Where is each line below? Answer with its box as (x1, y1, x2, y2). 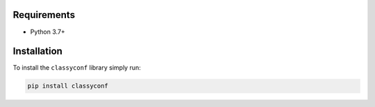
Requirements (12, 9, 76, 21)
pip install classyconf (27, 82, 109, 90)
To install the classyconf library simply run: (12, 64, 142, 72)
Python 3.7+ (30, 28, 65, 36)
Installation (12, 46, 62, 57)
